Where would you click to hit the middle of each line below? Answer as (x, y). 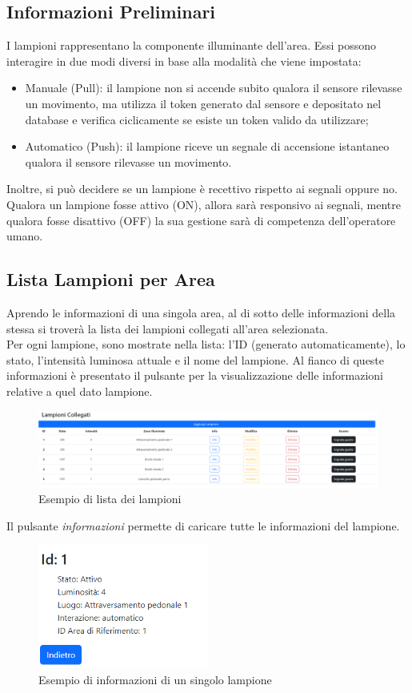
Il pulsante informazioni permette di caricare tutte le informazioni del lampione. (203, 525)
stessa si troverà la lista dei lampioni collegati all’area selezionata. (168, 328)
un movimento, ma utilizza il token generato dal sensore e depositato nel (203, 103)
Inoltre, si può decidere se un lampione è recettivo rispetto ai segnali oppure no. (202, 189)
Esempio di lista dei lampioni (110, 499)
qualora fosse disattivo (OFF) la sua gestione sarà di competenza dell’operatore (201, 220)
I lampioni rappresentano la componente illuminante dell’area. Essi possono (191, 45)
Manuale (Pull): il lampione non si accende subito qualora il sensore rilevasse (214, 88)
